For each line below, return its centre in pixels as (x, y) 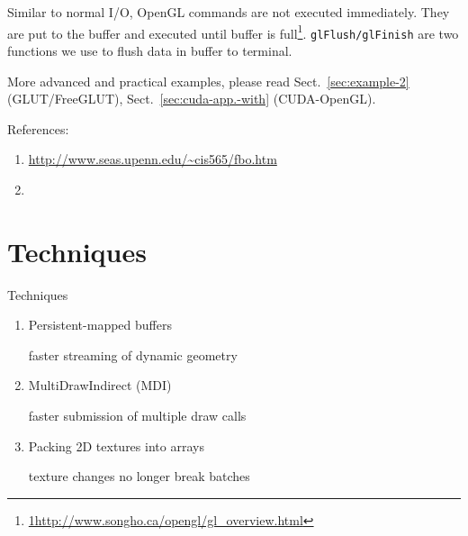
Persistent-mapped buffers (100, 325)
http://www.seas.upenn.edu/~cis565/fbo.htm (153, 159)
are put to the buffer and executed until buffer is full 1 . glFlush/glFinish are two (233, 32)
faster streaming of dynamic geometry (133, 354)
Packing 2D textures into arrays (116, 445)
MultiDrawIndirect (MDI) (100, 385)
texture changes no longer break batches (139, 476)
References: (38, 128)
